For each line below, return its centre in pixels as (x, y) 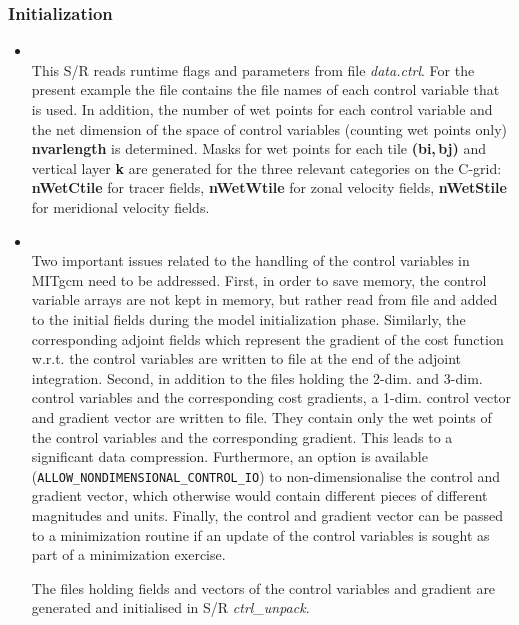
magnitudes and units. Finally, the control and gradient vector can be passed (267, 514)
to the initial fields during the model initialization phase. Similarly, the (248, 318)
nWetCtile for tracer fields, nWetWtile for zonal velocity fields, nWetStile (269, 187)
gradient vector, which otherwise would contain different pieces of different (259, 495)
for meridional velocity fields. (120, 206)
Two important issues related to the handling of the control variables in (250, 260)
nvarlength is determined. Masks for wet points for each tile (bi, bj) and (258, 148)
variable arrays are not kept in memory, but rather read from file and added (264, 299)
